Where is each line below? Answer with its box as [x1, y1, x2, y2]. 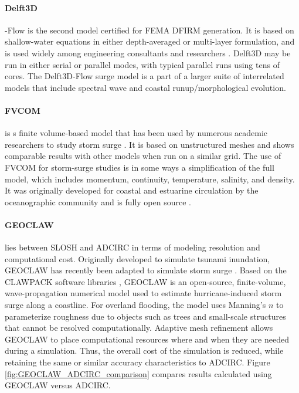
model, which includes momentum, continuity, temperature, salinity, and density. [5, 172, 295, 185]
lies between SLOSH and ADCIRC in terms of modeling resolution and [5, 241, 260, 253]
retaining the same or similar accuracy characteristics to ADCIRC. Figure [5, 356, 270, 368]
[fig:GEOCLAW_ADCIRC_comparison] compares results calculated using [5, 367, 272, 380]
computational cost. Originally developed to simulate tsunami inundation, [5, 252, 270, 265]
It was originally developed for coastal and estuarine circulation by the [5, 184, 259, 196]
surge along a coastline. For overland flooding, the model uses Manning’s [5, 299, 266, 311]
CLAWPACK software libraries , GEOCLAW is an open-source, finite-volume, [5, 275, 286, 287]
